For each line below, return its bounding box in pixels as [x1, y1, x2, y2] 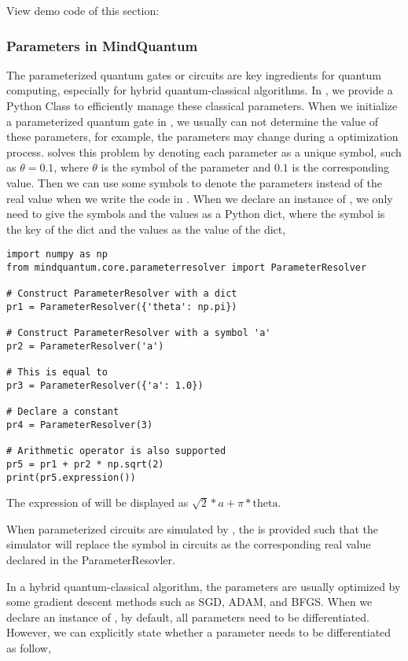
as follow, [6, 639, 51, 655]
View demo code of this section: [6, 2, 160, 18]
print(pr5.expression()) [6, 471, 136, 483]
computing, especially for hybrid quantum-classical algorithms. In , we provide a [6, 82, 393, 98]
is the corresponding [292, 159, 390, 175]
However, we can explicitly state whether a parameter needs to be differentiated [6, 624, 391, 641]
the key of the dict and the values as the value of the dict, [6, 220, 286, 237]
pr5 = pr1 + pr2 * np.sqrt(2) [6, 458, 164, 470]
